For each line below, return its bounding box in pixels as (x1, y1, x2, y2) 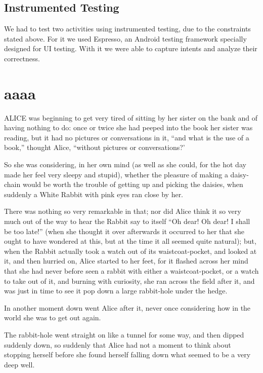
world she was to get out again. (4, 312, 101, 323)
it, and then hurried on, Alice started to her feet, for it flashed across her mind (4, 255, 248, 266)
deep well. (4, 359, 35, 369)
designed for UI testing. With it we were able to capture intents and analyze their (4, 43, 257, 54)
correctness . (4, 53, 40, 63)
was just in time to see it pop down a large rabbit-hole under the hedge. (4, 285, 228, 296)
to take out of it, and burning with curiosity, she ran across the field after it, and (4, 275, 255, 286)
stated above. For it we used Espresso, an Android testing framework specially (4, 33, 247, 44)
